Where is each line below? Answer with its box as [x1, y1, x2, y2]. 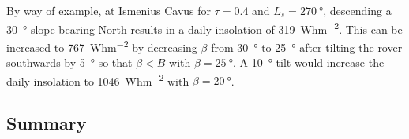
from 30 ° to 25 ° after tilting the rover [211, 38, 403, 55]
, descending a [323, 2, 392, 18]
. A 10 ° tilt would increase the [232, 54, 385, 71]
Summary [6, 111, 87, 135]
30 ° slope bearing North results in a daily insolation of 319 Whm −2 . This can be [6, 18, 403, 37]
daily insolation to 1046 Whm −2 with [6, 70, 189, 89]
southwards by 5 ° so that [6, 54, 133, 71]
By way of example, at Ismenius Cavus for [6, 2, 212, 18]
